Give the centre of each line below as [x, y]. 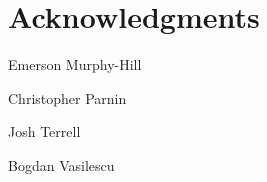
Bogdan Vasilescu [61, 164]
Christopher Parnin [67, 97]
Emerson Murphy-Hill [75, 64]
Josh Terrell [44, 131]
